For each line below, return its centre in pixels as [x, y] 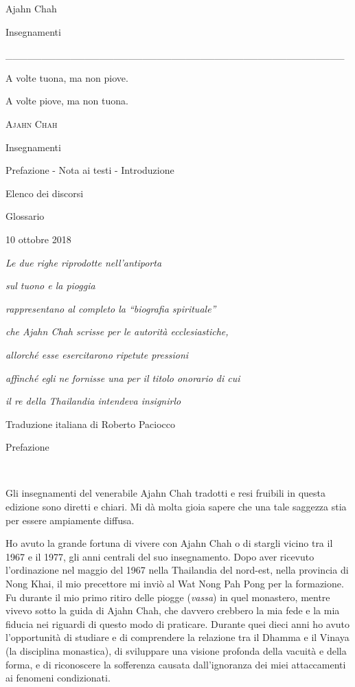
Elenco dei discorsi [45, 193]
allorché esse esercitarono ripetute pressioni [97, 354]
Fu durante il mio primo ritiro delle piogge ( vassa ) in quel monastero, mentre [168, 597]
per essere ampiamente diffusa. [70, 520]
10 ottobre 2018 [38, 239]
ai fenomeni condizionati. [58, 678]
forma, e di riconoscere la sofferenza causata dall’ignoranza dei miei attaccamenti [176, 664]
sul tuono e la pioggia [50, 285]
